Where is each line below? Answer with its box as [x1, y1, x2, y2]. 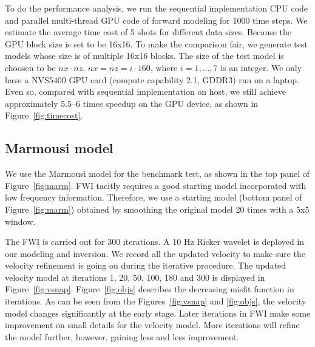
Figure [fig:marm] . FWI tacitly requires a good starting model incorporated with [5, 179, 307, 191]
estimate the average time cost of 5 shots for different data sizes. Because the [5, 26, 292, 38]
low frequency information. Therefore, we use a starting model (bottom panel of [5, 191, 302, 204]
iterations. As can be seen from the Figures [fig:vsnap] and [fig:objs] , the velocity [5, 295, 307, 307]
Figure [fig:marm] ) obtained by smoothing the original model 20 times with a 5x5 [5, 202, 310, 215]
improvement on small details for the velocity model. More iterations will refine [5, 318, 300, 331]
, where [150, 61, 178, 74]
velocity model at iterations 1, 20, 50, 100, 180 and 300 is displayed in [5, 270, 265, 283]
